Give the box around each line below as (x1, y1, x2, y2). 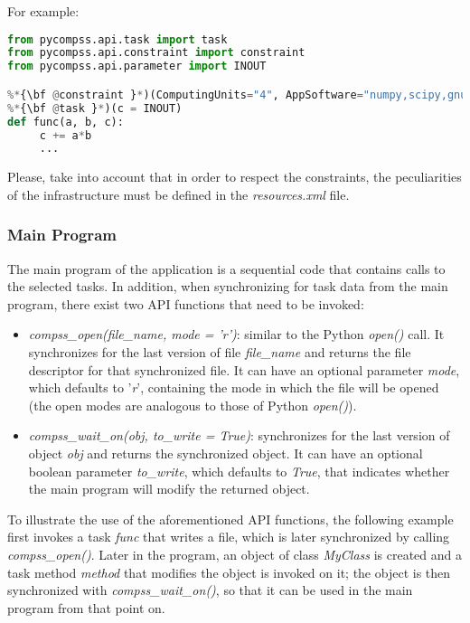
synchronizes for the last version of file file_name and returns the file (28, 343, 411, 362)
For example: (7, 2, 80, 20)
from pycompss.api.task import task (7, 33, 228, 46)
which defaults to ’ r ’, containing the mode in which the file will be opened (28, 378, 439, 397)
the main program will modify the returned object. (28, 479, 310, 498)
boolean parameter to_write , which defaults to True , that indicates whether (28, 461, 450, 480)
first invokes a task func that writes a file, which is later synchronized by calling (7, 527, 450, 546)
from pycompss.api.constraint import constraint (7, 46, 305, 60)
